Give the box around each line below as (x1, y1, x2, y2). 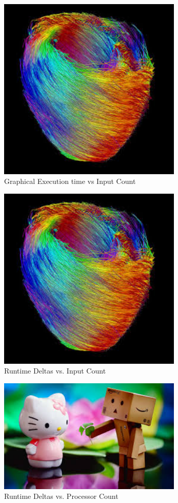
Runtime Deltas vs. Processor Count (4, 491, 118, 501)
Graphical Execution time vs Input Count (4, 176, 136, 187)
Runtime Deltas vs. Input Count (4, 365, 106, 376)
